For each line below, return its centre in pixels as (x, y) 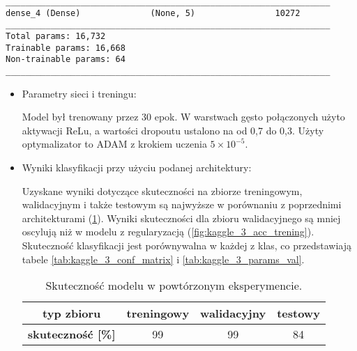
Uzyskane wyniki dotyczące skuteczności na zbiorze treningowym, (162, 190)
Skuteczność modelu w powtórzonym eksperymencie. (174, 286)
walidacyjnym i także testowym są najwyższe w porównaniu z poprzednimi (182, 204)
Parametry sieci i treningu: (79, 93)
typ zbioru (72, 313)
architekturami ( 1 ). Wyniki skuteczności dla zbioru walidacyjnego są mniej (181, 218)
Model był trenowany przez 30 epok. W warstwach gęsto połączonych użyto (183, 117)
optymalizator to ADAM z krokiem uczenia (114, 144)
